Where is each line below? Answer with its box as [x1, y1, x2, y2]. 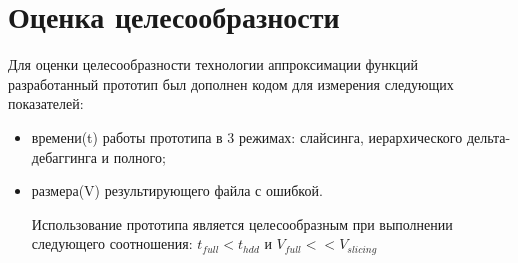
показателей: [8, 93, 84, 114]
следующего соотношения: [31, 233, 193, 254]
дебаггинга [31, 146, 97, 167]
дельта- [466, 126, 511, 147]
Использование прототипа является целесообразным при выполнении [31, 213, 453, 234]
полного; [113, 146, 166, 167]
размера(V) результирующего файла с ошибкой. [31, 180, 323, 201]
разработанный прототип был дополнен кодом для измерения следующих [8, 73, 454, 94]
